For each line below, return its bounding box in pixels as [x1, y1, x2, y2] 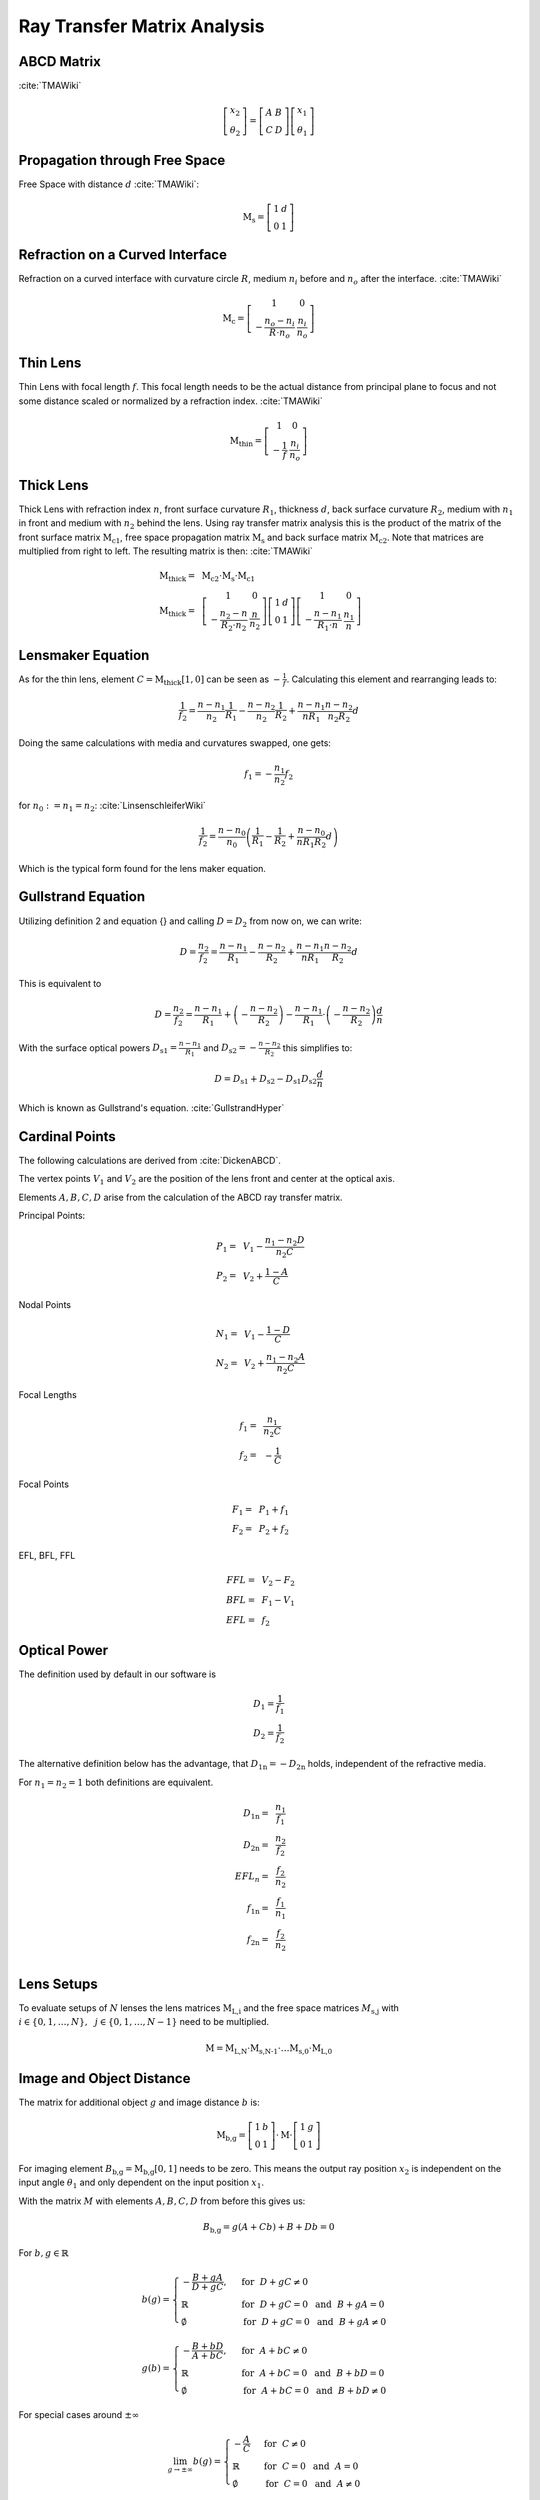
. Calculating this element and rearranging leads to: [286, 673, 497, 685]
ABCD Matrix [18, 53, 102, 70]
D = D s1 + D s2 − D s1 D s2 [214, 1073, 317, 1087]
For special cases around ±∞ [18, 2409, 140, 2421]
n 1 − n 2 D [265, 1235, 305, 1248]
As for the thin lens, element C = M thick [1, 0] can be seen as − [18, 673, 281, 687]
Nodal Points [18, 1299, 72, 1311]
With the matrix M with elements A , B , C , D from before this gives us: [18, 2195, 306, 2207]
